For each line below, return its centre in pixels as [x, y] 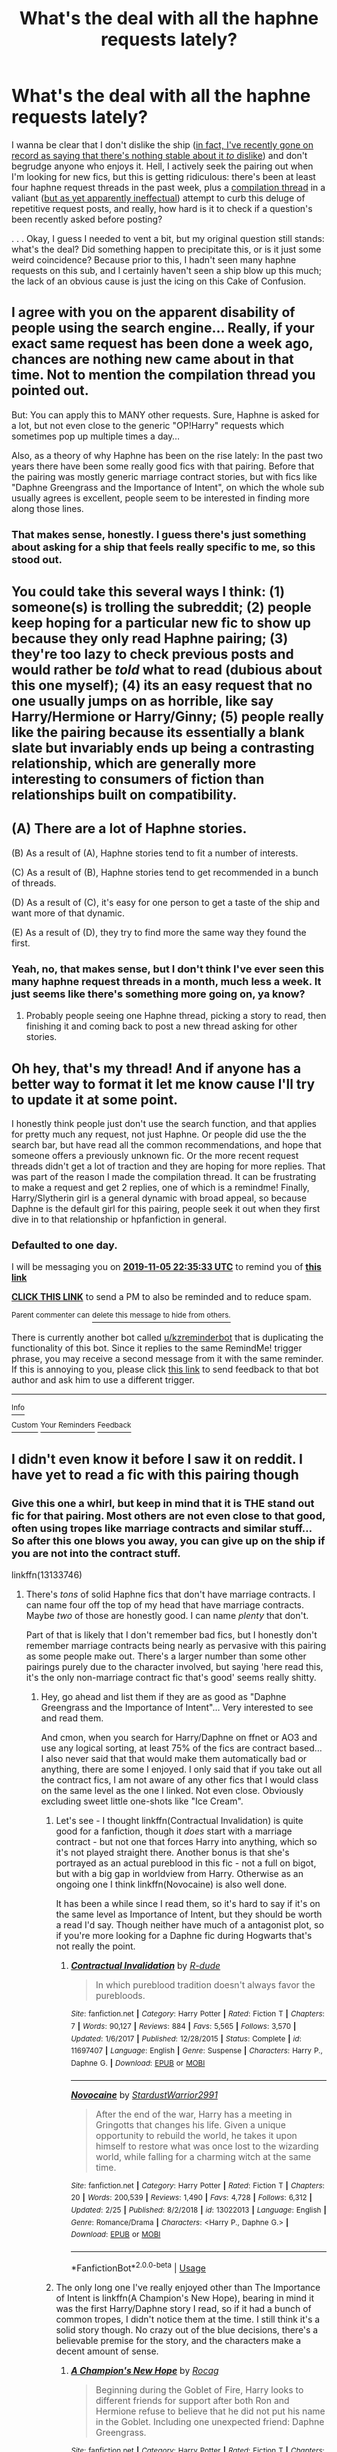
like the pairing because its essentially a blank [158, 732]
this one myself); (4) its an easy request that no [162, 685]
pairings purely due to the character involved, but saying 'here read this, [174, 1667]
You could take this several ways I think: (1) [148, 592]
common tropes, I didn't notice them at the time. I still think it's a [188, 2319]
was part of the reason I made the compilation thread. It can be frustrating [164, 1176]
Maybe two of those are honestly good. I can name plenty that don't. [167, 1616]
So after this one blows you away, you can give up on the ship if [168, 1540]
